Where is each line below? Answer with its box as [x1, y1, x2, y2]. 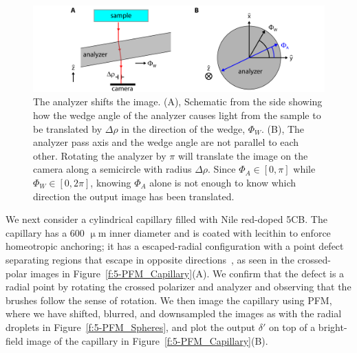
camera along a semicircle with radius [33, 162, 192, 176]
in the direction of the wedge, [121, 121, 246, 136]
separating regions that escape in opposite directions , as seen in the [6, 253, 294, 266]
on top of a [268, 319, 316, 334]
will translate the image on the [177, 148, 308, 162]
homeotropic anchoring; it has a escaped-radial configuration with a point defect [6, 239, 344, 253]
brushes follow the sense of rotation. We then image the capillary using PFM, [6, 292, 332, 307]
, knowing [90, 175, 131, 190]
